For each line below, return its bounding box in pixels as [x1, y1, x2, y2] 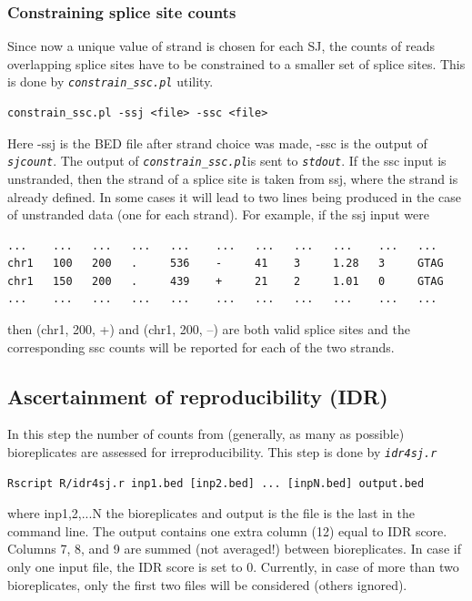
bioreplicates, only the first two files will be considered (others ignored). [7, 575, 407, 594]
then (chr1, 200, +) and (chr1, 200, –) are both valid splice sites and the [7, 320, 410, 339]
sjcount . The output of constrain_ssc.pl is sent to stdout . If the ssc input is [7, 151, 447, 170]
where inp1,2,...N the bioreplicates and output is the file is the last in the [7, 504, 416, 523]
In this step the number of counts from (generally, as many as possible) [7, 424, 405, 443]
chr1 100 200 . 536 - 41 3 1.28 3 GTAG [7, 257, 444, 270]
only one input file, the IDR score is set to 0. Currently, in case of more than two [7, 557, 459, 576]
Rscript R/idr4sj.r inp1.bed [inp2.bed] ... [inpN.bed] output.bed [7, 476, 425, 490]
